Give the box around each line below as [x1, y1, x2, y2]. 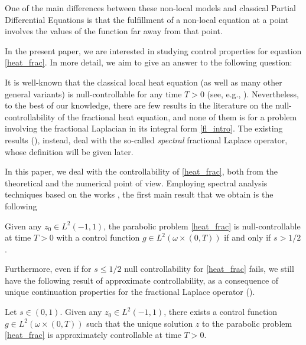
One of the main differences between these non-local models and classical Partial [5, 2, 296, 14]
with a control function [56, 231, 140, 244]
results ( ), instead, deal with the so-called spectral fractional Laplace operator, [5, 133, 288, 146]
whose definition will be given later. [5, 145, 134, 157]
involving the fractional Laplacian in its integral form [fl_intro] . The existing [5, 122, 283, 134]
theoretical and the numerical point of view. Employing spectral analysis [5, 176, 268, 189]
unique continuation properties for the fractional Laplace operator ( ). [5, 285, 255, 298]
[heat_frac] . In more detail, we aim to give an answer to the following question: [5, 56, 292, 68]
